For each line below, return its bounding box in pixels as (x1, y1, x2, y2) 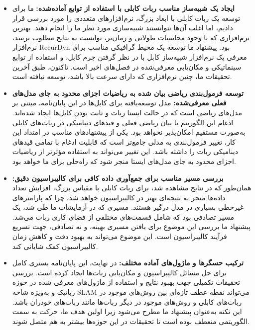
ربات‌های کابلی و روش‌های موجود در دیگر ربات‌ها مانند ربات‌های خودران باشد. (12, 296, 242, 307)
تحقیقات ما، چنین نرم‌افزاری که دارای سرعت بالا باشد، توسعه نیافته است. (12, 71, 232, 82)
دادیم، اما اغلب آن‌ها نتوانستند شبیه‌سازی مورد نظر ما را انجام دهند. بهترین (12, 22, 233, 33)
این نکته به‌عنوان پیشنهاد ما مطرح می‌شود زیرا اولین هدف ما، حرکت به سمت (12, 306, 242, 317)
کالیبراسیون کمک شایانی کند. (12, 241, 98, 251)
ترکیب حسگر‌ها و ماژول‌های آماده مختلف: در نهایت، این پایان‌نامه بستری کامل (12, 257, 244, 268)
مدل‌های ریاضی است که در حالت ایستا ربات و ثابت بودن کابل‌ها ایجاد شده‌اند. (12, 107, 242, 117)
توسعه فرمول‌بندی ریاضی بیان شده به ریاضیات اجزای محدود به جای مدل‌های (12, 87, 244, 98)
